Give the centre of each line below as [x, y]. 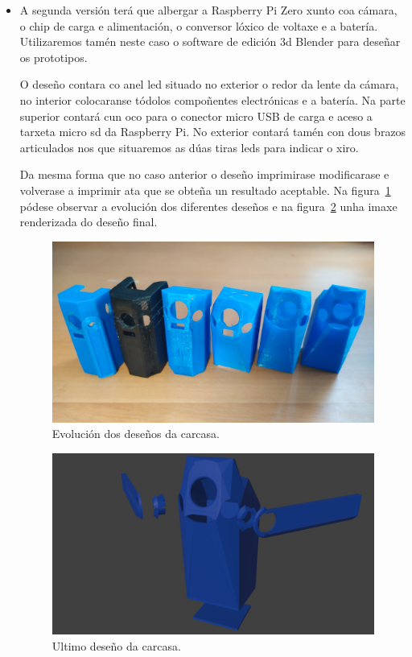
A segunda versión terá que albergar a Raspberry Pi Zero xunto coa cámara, [208, 10]
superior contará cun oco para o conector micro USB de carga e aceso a [196, 116]
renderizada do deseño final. [89, 222]
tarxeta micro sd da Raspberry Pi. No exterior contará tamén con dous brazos [213, 132]
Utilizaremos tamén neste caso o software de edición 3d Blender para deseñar [210, 41]
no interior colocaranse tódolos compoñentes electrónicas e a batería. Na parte [212, 99]
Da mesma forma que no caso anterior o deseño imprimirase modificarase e [204, 174]
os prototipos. [54, 57]
